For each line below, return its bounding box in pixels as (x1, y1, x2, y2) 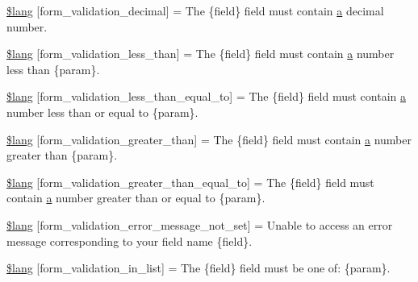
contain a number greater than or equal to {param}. (6, 189, 265, 206)
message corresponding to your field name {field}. (6, 232, 253, 249)
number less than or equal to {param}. (6, 103, 199, 120)
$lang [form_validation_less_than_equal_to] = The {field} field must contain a (6, 88, 406, 105)
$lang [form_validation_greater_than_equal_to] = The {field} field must (6, 173, 374, 190)
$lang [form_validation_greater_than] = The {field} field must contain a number (6, 131, 412, 147)
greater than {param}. (6, 147, 118, 164)
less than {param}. (6, 60, 100, 77)
